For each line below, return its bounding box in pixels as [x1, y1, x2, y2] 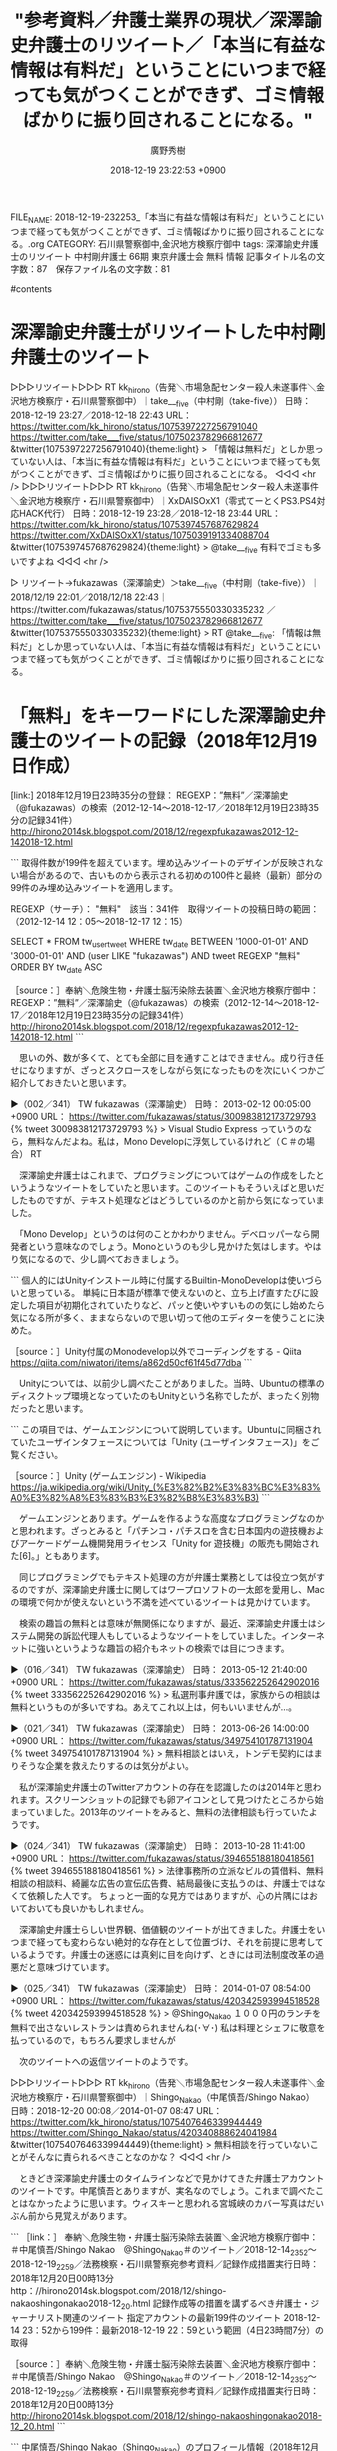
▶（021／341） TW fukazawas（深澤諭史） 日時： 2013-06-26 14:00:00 [10, 1722, 310, 1734]
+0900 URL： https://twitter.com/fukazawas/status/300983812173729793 [10, 1110, 317, 1122]
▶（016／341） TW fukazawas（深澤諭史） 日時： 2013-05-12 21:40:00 [10, 1663, 308, 1675]
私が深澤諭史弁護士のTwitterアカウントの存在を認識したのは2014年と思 [18, 1781, 313, 1793]
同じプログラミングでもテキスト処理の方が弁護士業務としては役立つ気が [18, 1571, 317, 1583]
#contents [10, 282, 53, 295]
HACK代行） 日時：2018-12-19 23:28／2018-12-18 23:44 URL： [18, 507, 282, 520]
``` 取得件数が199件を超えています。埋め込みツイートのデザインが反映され [10, 857, 315, 869]
